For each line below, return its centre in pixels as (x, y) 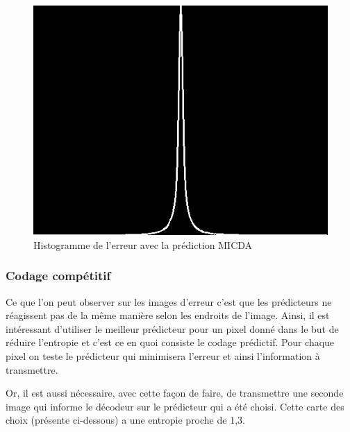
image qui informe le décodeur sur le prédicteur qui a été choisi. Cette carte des (175, 406)
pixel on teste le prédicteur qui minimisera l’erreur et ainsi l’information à (163, 356)
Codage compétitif (58, 276)
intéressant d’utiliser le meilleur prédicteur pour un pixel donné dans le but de (172, 328)
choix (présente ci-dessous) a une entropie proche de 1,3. (125, 420)
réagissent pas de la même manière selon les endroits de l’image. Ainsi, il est (168, 315)
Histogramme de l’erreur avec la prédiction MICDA (143, 244)
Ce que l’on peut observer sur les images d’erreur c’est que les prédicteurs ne (169, 301)
